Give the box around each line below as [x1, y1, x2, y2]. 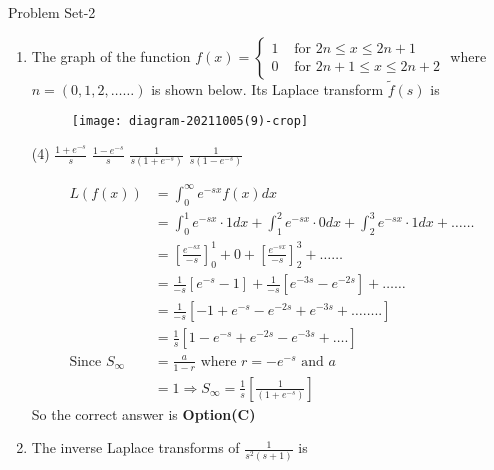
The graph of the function [31, 45, 191, 66]
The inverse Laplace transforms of [31, 437, 240, 458]
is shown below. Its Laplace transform [151, 78, 384, 99]
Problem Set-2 [8, 2, 96, 22]
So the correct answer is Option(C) [31, 403, 256, 424]
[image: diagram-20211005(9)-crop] [71, 114, 309, 129]
